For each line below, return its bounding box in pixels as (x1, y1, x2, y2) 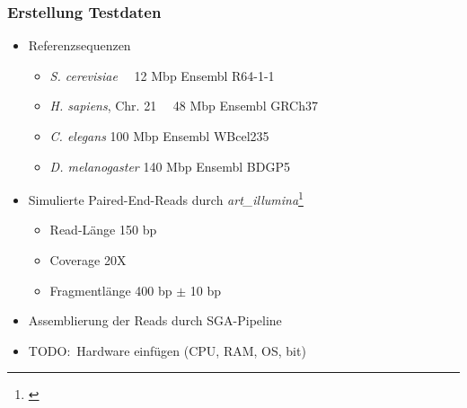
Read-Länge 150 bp (49, 220, 157, 239)
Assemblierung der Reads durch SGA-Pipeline (28, 311, 282, 330)
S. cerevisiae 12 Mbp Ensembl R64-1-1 (49, 66, 275, 84)
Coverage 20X (49, 251, 127, 270)
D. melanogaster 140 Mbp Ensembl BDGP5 (49, 156, 290, 175)
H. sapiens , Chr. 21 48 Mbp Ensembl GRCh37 (49, 96, 319, 115)
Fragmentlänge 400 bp (49, 280, 172, 299)
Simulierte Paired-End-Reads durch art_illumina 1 (28, 188, 304, 208)
